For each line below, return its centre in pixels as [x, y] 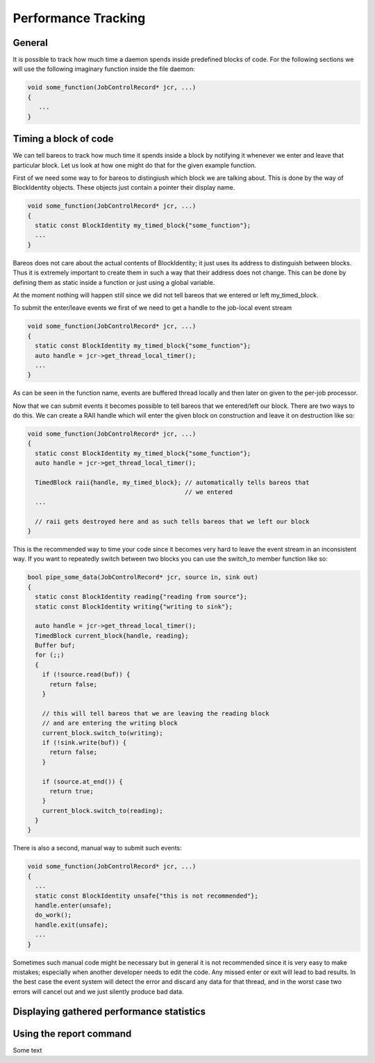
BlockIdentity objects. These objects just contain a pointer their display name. [124, 188]
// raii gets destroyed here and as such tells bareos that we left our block [172, 521]
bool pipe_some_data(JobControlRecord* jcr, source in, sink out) [143, 577]
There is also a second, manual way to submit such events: [97, 848]
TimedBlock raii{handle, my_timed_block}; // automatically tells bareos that [172, 483]
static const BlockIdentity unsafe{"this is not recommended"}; [147, 896]
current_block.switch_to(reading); [102, 810]
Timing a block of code [63, 139]
